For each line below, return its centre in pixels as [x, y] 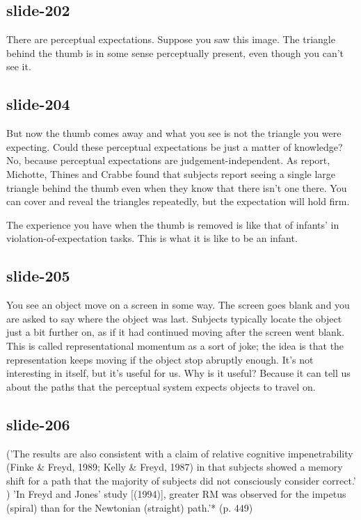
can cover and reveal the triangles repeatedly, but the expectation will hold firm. [178, 201]
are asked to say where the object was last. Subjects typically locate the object [174, 318]
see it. [19, 66]
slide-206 [38, 424]
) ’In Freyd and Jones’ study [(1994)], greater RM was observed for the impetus [176, 494]
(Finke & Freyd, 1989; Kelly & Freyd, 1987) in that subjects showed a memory [175, 467]
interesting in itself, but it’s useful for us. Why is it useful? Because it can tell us [178, 373]
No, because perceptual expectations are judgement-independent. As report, [168, 160]
